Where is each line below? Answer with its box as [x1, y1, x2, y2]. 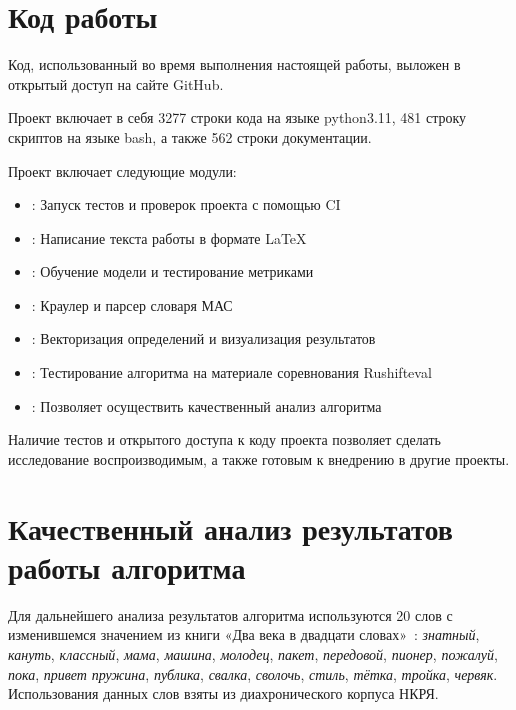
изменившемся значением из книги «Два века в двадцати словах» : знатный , [8, 624, 480, 645]
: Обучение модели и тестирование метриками [31, 261, 314, 282]
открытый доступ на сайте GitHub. [8, 73, 224, 94]
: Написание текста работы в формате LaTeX [31, 227, 307, 248]
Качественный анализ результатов [8, 507, 453, 548]
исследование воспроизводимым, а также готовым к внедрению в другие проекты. [8, 448, 510, 469]
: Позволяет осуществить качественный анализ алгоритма [31, 395, 382, 416]
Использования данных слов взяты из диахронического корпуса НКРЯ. [8, 683, 439, 704]
